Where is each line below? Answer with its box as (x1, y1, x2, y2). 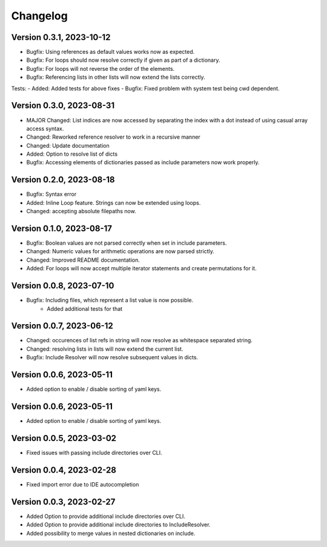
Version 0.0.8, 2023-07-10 (11, 280, 114, 291)
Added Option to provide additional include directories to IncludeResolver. (26, 521, 211, 528)
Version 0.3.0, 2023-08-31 (11, 101, 115, 111)
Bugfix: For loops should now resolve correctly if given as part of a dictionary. (26, 56, 220, 64)
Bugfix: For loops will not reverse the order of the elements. (26, 65, 175, 72)
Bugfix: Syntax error (26, 191, 77, 198)
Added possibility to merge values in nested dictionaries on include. (26, 529, 196, 537)
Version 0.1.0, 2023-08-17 (11, 223, 112, 233)
